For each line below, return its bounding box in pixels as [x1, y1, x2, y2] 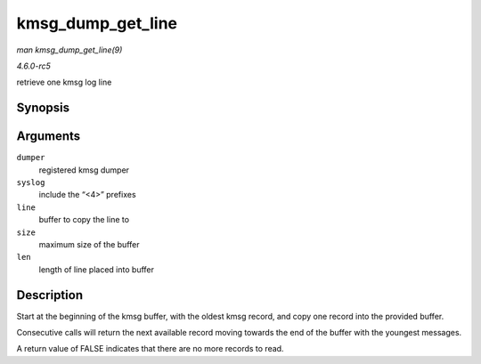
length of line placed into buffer [38, 263, 155, 275]
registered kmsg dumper [38, 165, 129, 175]
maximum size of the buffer [38, 239, 140, 249]
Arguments [16, 129, 81, 144]
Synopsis [16, 101, 70, 116]
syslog [16, 178, 45, 188]
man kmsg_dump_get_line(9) [16, 44, 123, 55]
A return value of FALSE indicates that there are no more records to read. [16, 344, 284, 354]
